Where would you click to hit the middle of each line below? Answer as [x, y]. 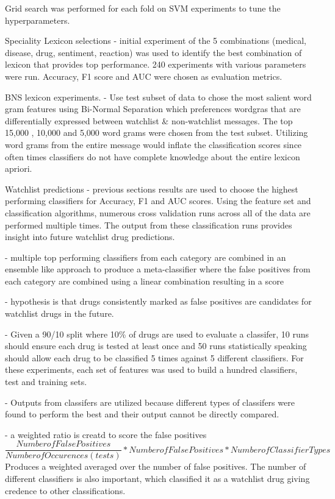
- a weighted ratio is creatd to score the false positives [106, 434]
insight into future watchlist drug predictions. [90, 237]
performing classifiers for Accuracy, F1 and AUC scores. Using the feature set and [158, 201]
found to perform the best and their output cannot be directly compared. [142, 414]
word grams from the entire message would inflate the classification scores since [153, 144]
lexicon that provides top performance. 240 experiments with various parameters [156, 64]
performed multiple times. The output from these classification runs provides [149, 225]
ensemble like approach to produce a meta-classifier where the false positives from [158, 269]
